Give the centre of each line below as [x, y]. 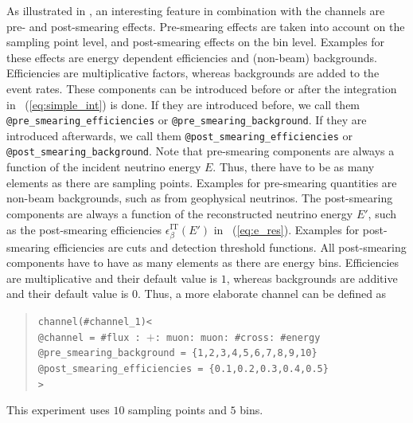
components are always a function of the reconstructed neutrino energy [180, 213]
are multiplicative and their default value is [112, 278]
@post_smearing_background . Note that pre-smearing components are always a [201, 151]
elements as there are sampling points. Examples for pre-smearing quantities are [202, 182]
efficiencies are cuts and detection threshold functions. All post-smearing [230, 247]
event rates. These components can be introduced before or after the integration [202, 88]
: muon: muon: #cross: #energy [238, 337]
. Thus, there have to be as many [294, 167]
